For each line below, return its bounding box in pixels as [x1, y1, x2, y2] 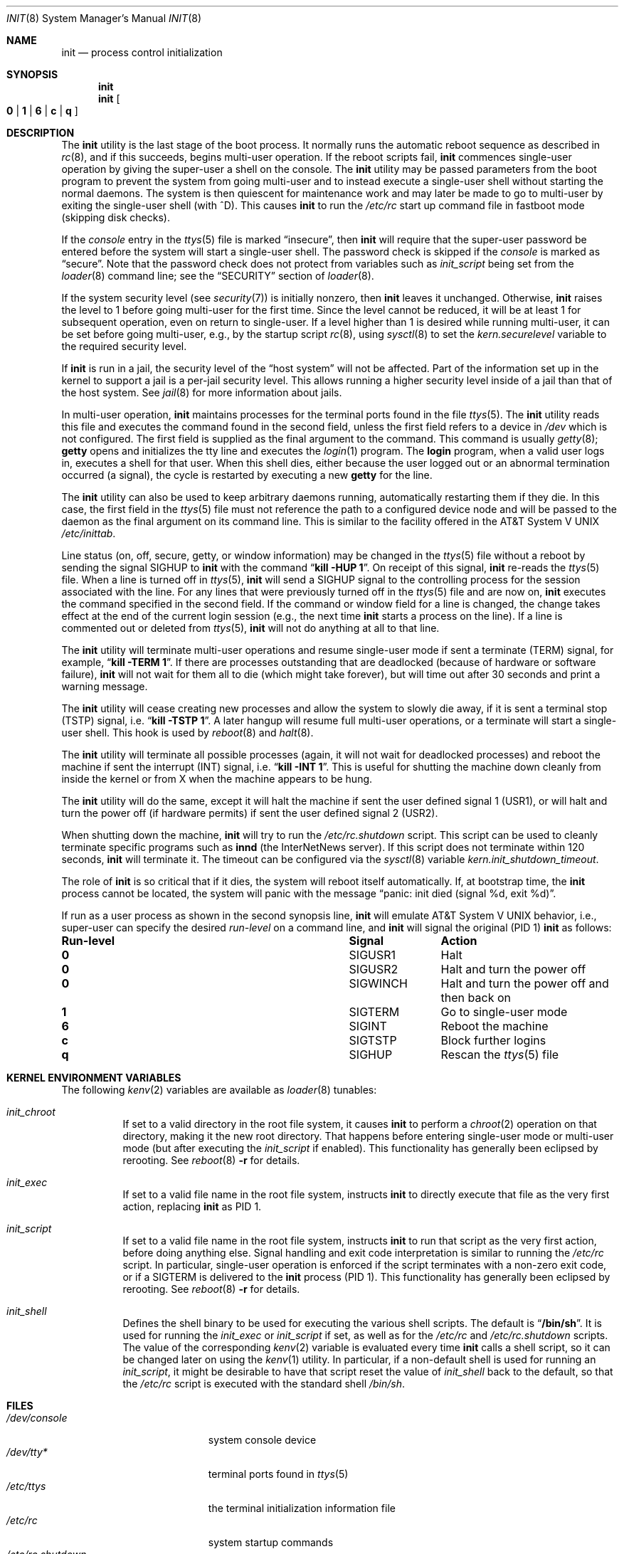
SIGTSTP [349, 1033, 397, 1047]
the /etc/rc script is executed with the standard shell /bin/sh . [122, 1378, 406, 1390]
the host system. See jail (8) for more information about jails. [61, 386, 342, 398]
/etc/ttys [6, 1480, 46, 1492]
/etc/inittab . [61, 527, 116, 539]
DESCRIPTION [6, 127, 75, 139]
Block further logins [440, 1033, 546, 1047]
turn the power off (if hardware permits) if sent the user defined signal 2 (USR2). [61, 807, 438, 819]
